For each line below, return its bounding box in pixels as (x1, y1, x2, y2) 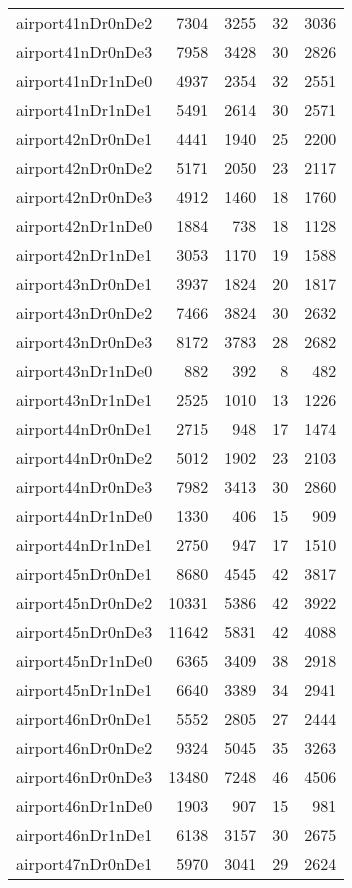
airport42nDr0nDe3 (16, 185, 153, 208)
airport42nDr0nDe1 (16, 127, 153, 150)
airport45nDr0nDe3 (16, 620, 153, 643)
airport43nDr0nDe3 (16, 330, 153, 353)
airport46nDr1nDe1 (16, 823, 153, 846)
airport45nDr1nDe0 (16, 649, 153, 672)
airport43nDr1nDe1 (16, 388, 153, 411)
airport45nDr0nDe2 (16, 591, 153, 614)
